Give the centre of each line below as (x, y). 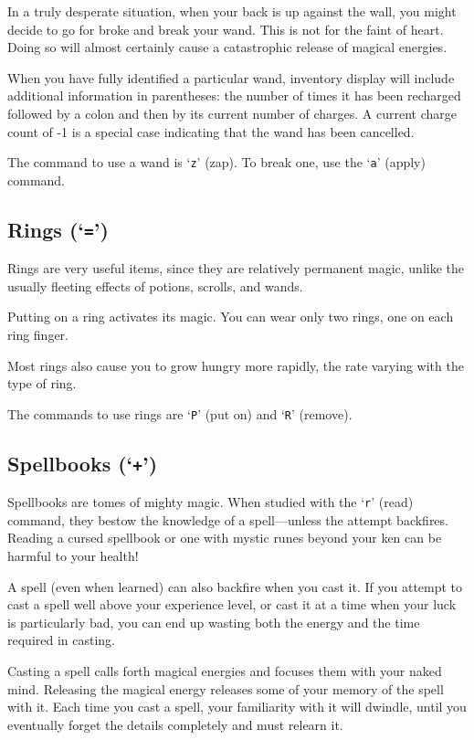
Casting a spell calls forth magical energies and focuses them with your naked (225, 671)
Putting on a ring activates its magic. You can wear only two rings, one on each (231, 317)
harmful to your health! (73, 556)
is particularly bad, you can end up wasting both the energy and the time (214, 622)
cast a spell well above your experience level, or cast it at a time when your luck (232, 604)
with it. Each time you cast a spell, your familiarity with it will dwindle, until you (237, 707)
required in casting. (62, 640)
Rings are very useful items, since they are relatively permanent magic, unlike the (236, 268)
